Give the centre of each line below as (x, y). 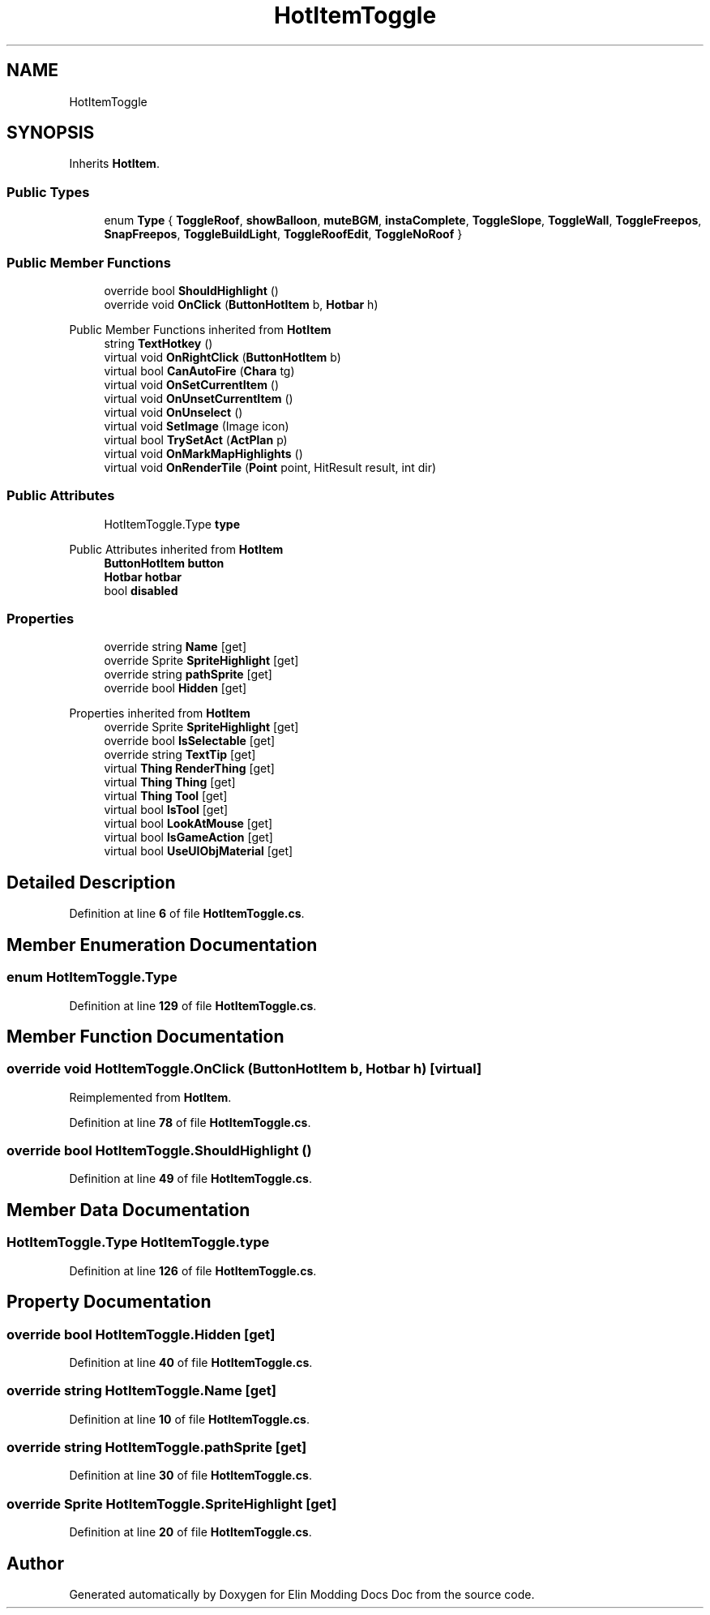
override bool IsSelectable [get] (190, 741)
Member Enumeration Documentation (162, 945)
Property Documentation (109, 1302)
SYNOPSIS (51, 133)
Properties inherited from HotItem (160, 713)
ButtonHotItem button (164, 563)
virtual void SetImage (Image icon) (197, 426)
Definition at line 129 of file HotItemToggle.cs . (193, 1005)
